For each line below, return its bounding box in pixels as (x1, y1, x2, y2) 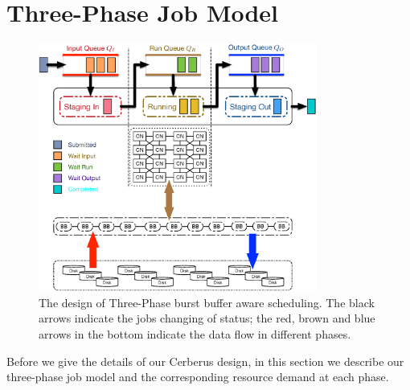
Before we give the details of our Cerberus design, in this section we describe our (6, 352, 404, 369)
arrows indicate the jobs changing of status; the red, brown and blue (39, 310, 375, 326)
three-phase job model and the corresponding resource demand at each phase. (6, 368, 389, 385)
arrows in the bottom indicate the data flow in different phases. (39, 326, 351, 343)
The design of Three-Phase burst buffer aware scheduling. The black (39, 294, 375, 310)
